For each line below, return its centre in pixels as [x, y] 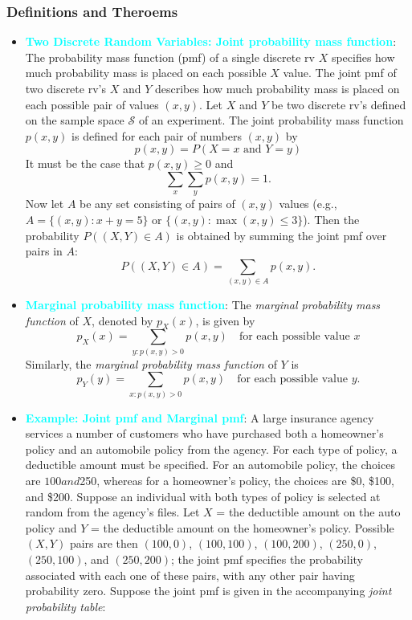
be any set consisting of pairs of [157, 204]
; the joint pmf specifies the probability [267, 559]
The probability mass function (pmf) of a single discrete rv [170, 57]
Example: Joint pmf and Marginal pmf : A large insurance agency [200, 417]
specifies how [363, 57]
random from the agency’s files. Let [112, 512]
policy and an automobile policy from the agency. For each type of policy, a [211, 449]
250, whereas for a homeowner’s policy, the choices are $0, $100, [237, 481]
